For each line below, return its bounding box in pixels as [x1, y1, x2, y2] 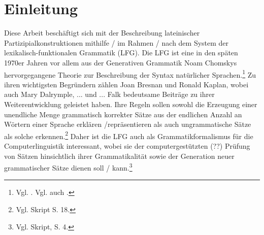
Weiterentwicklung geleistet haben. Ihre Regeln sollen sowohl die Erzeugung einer [4, 98, 257, 109]
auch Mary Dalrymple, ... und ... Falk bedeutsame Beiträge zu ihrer [4, 89, 215, 99]
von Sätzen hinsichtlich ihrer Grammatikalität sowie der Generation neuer [4, 150, 235, 161]
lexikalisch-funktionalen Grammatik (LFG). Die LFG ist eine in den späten [4, 47, 238, 58]
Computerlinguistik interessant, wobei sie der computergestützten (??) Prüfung [4, 140, 250, 151]
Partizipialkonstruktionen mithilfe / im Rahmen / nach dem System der [4, 37, 229, 48]
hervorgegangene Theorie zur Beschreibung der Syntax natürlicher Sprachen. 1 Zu [4, 68, 256, 80]
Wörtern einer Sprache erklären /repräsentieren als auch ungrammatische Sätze [4, 119, 251, 129]
